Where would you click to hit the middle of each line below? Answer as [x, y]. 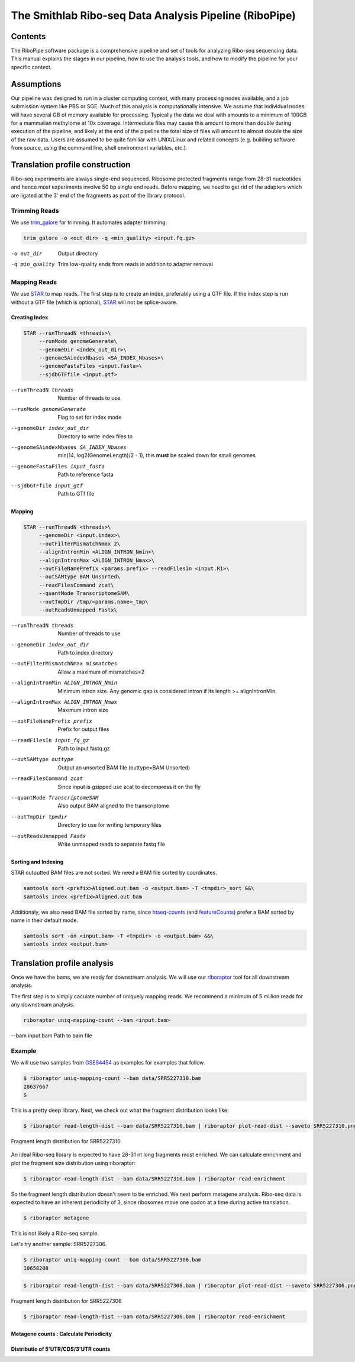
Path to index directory [85, 653]
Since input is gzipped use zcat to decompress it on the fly [129, 787]
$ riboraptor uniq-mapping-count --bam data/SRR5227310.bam [112, 1078]
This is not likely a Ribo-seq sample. [55, 1234]
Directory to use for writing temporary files [110, 825]
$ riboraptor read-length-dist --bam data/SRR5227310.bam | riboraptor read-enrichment [154, 1179]
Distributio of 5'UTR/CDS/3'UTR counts [61, 1349]
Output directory [78, 253]
